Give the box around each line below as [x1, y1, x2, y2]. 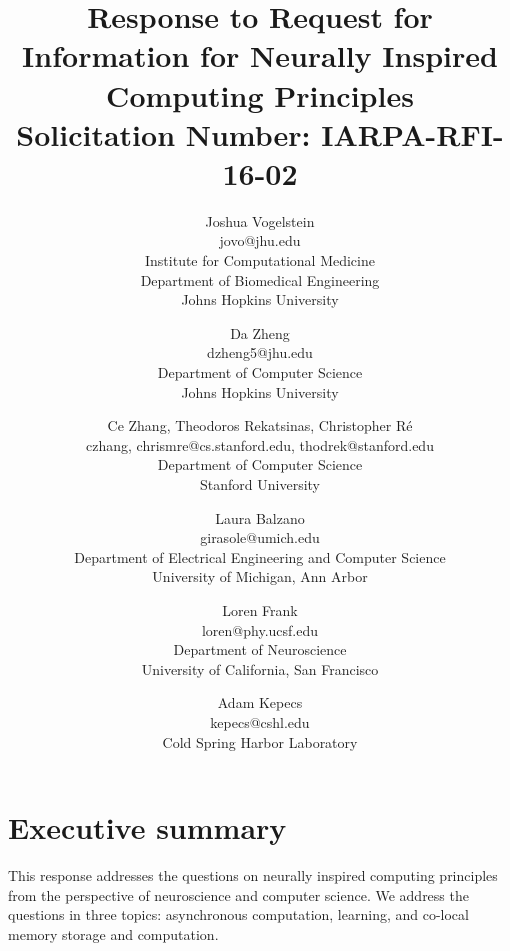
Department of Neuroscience [173, 639, 347, 660]
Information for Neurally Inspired [22, 35, 498, 76]
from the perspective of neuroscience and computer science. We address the [8, 884, 469, 905]
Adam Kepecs [217, 692, 303, 713]
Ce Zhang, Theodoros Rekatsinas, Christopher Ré [107, 415, 413, 436]
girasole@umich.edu [200, 527, 320, 548]
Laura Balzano [215, 507, 305, 528]
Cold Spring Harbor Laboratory [162, 731, 358, 752]
